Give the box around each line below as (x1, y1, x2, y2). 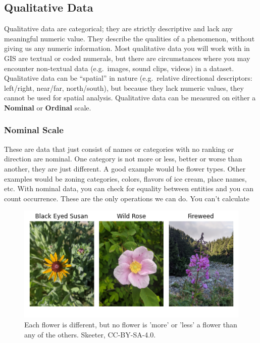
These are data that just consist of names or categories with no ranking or (4, 143, 234, 154)
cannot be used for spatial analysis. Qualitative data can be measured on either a (4, 92, 256, 103)
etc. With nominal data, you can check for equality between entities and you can (4, 183, 253, 194)
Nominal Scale (4, 124, 64, 136)
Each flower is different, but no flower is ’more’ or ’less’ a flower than (24, 319, 237, 329)
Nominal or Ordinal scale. (4, 102, 91, 112)
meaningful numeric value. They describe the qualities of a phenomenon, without (4, 33, 255, 43)
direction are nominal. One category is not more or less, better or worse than (4, 153, 242, 164)
